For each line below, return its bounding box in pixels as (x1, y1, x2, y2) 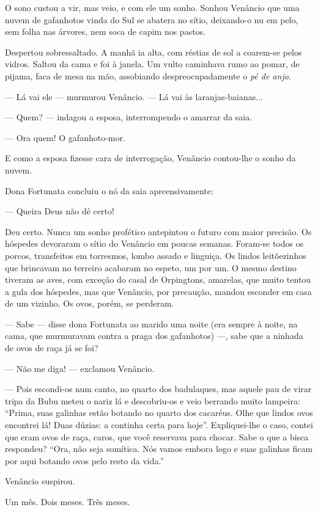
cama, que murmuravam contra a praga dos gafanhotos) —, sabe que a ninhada (5, 329, 303, 342)
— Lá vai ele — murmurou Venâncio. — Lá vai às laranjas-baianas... (5, 90, 263, 103)
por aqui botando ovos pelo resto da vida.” (5, 454, 165, 467)
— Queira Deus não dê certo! (5, 205, 114, 217)
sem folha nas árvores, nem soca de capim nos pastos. (5, 25, 206, 38)
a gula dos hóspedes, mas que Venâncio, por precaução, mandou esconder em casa (5, 285, 312, 297)
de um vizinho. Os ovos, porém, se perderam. (5, 297, 174, 310)
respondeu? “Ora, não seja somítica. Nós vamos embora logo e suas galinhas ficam (5, 442, 313, 455)
